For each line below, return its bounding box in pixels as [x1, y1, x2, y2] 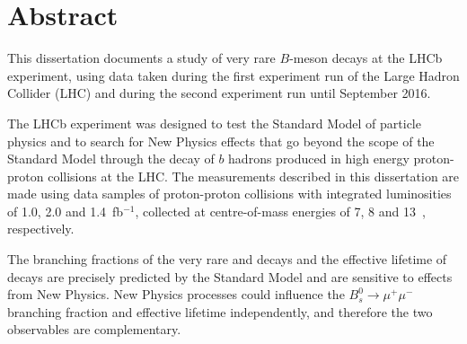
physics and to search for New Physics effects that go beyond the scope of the [7, 131, 435, 150]
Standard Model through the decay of [7, 149, 215, 168]
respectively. [7, 219, 75, 238]
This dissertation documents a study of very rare [7, 49, 276, 67]
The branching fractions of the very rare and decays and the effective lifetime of [7, 250, 447, 269]
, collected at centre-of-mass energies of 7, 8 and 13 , [135, 201, 426, 220]
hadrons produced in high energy [228, 149, 410, 168]
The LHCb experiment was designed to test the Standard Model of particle [7, 113, 421, 132]
